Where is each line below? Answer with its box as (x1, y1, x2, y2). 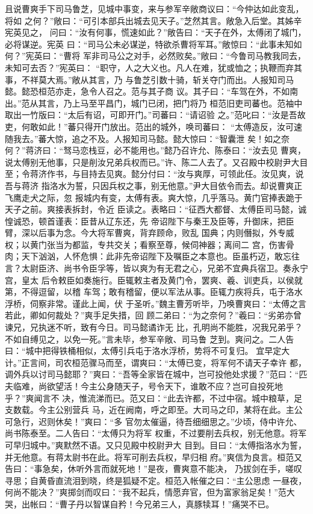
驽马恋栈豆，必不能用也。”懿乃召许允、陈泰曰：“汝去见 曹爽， (63, 144, 306, 156)
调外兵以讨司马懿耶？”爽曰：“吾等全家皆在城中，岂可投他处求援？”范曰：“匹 (5, 368, 308, 380)
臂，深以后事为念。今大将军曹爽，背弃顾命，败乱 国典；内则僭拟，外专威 (5, 226, 294, 239)
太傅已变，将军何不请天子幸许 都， (169, 356, 306, 368)
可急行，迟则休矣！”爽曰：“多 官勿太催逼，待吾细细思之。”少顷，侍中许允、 (5, 415, 302, 427)
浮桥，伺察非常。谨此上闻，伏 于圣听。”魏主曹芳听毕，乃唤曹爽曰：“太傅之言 (5, 297, 306, 309)
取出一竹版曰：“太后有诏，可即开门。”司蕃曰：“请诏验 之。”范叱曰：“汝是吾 (5, 108, 297, 121)
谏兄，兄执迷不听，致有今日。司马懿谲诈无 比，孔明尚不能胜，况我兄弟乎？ (5, 321, 303, 333)
